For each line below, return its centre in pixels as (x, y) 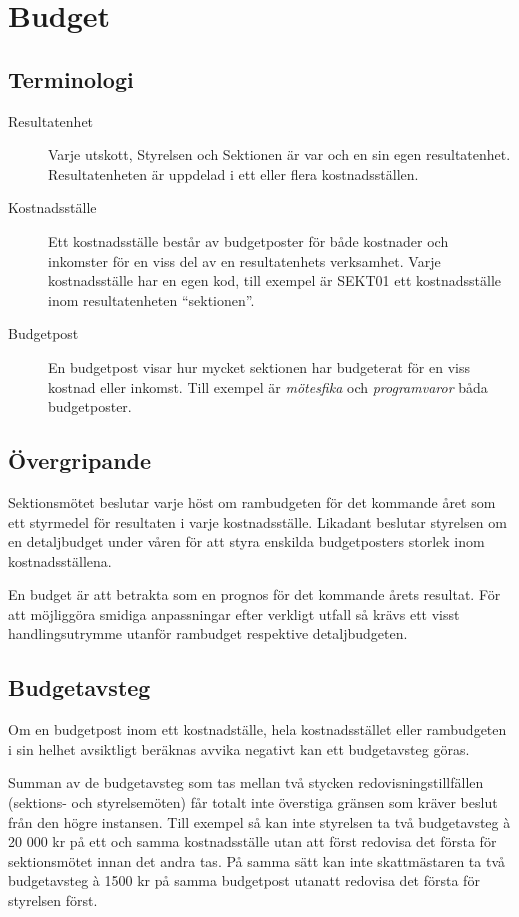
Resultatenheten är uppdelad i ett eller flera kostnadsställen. (233, 173)
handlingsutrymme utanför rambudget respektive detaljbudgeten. (208, 633)
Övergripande (80, 460)
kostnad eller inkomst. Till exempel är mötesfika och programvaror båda (268, 386)
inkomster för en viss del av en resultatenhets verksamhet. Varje (244, 260)
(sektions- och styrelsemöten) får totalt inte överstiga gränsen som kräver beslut (253, 802)
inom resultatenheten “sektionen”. (151, 299)
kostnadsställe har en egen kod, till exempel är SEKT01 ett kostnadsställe (274, 280)
